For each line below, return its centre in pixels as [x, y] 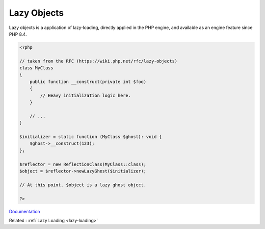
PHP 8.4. [18, 34]
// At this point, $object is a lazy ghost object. [83, 185]
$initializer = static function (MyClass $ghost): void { [91, 137]
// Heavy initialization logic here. [85, 95]
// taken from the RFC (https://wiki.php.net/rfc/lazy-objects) [98, 61]
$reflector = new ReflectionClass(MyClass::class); [83, 164]
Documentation [25, 211]
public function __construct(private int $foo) [88, 82]
